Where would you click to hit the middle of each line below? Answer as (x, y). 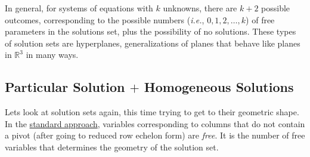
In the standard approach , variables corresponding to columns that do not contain (155, 123)
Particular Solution (65, 87)
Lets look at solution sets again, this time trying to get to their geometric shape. (152, 112)
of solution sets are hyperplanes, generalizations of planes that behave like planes (153, 43)
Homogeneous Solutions (219, 87)
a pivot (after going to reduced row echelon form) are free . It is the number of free (155, 135)
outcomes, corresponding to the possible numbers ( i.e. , (105, 19)
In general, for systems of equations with (79, 8)
